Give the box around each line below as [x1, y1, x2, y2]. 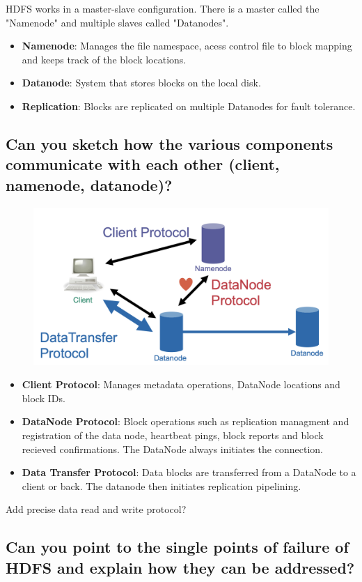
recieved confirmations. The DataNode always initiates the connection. [22, 441, 323, 456]
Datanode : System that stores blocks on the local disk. [22, 75, 261, 90]
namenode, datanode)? [6, 174, 173, 195]
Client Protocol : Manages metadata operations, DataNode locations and [22, 377, 340, 392]
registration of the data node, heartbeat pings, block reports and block [22, 428, 324, 442]
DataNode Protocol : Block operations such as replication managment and [22, 414, 349, 429]
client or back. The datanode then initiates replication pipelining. [22, 478, 301, 493]
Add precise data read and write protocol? [6, 502, 187, 516]
